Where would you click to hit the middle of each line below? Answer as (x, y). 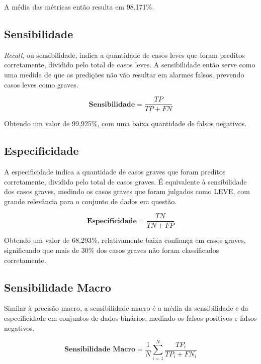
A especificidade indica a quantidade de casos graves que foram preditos (115, 172)
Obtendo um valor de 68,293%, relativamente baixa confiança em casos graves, (125, 240)
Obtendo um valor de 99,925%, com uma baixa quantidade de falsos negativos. (125, 123)
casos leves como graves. (41, 84)
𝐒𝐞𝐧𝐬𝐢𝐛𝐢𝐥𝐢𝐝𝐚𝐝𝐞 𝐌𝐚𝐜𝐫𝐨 (100, 350)
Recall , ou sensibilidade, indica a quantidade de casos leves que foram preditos (124, 55)
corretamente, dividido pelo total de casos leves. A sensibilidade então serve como (130, 65)
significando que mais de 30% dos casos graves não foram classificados (112, 250)
